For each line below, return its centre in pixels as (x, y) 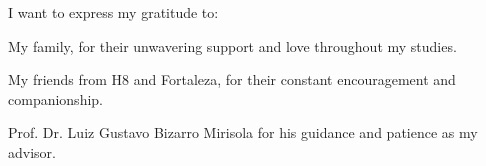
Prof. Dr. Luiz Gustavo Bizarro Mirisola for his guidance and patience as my (243, 132)
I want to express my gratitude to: (113, 12)
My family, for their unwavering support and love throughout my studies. (232, 45)
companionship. (55, 98)
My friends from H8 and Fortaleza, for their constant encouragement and (232, 79)
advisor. (32, 151)
